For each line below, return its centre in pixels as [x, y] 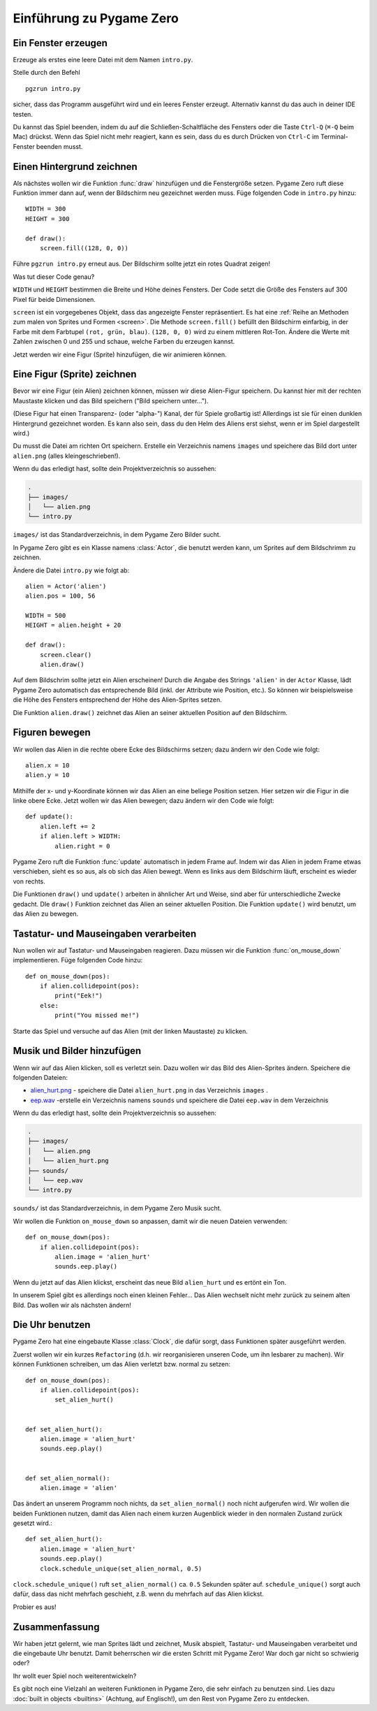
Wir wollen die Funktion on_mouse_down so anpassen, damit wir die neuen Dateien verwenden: [150, 1221]
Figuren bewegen [52, 733]
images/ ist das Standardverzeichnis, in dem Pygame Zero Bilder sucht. [117, 535]
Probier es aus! [35, 1607]
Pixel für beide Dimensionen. [54, 299]
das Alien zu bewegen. [46, 914]
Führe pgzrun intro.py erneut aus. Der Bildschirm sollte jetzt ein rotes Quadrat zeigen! [142, 264]
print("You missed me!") [97, 1016]
